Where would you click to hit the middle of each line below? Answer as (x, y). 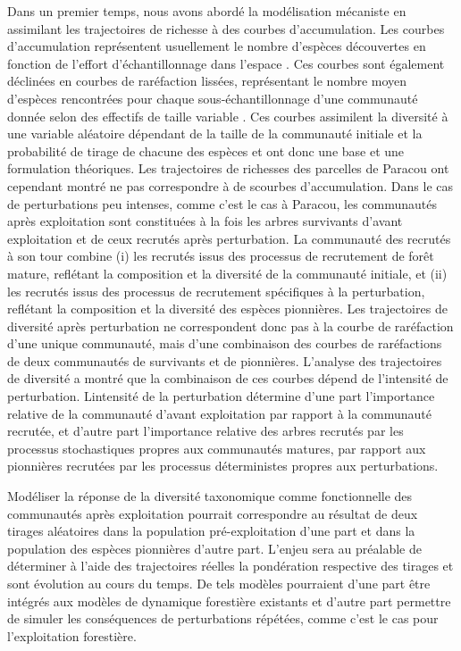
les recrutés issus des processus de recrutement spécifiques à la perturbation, (216, 291)
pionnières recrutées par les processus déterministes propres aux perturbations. (223, 466)
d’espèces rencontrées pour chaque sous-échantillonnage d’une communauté (213, 98)
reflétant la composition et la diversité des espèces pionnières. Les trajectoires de (227, 309)
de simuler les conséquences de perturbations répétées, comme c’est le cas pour (223, 618)
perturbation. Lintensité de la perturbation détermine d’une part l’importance (221, 396)
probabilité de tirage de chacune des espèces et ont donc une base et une (206, 150)
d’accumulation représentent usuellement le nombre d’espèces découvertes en (217, 46)
